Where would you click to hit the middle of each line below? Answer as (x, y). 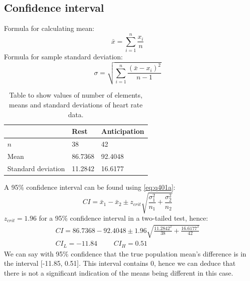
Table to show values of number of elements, (76, 95)
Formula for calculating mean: (49, 28)
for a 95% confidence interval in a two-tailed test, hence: (124, 218)
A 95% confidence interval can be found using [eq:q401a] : (90, 187)
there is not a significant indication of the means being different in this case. (119, 272)
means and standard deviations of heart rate (76, 105)
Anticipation (123, 131)
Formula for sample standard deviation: (64, 56)
